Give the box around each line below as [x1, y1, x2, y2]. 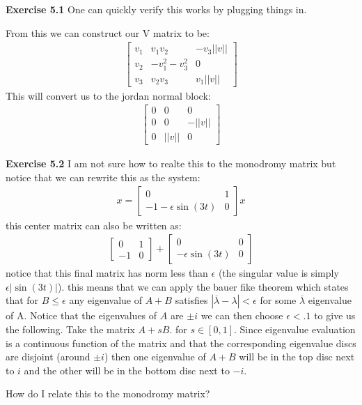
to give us [314, 308, 356, 323]
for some [260, 293, 297, 307]
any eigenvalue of [69, 293, 143, 307]
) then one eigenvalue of [104, 349, 206, 364]
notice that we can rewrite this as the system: [6, 169, 200, 184]
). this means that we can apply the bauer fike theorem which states [57, 279, 349, 293]
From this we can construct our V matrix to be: [6, 25, 210, 40]
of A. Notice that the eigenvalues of [6, 308, 157, 323]
